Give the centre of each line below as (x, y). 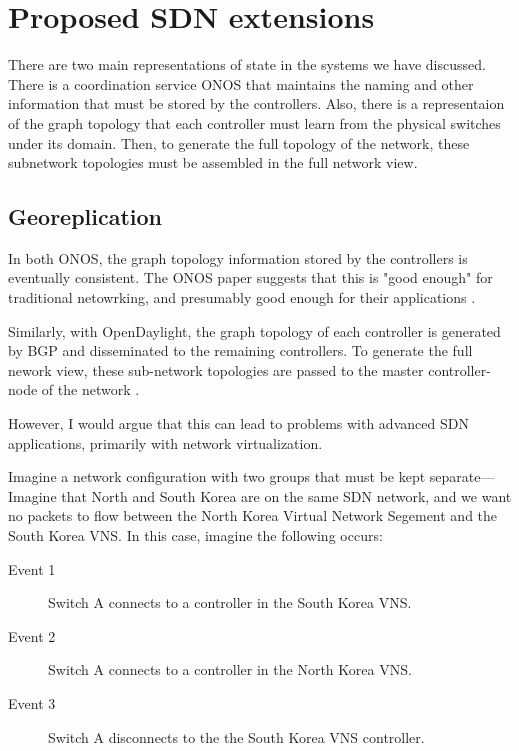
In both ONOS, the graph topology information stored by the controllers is (238, 257)
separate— (462, 476)
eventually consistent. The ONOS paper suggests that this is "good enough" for (250, 277)
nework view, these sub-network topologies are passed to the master (216, 369)
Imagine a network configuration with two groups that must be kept (217, 476)
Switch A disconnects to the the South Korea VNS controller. (236, 736)
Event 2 (32, 635)
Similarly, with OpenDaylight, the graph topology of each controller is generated (254, 330)
